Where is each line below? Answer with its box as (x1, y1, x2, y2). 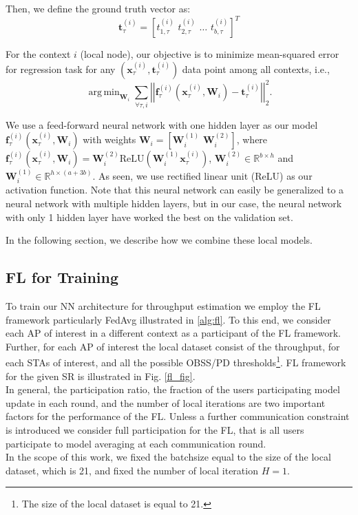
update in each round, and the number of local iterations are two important (6, 395, 326, 410)
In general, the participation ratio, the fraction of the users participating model (6, 382, 340, 397)
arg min (88, 87, 120, 98)
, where (236, 132, 268, 147)
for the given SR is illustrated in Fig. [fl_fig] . (6, 368, 196, 383)
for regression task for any (6, 61, 116, 76)
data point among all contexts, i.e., (182, 61, 330, 76)
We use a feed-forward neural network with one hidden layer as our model (6, 117, 318, 132)
